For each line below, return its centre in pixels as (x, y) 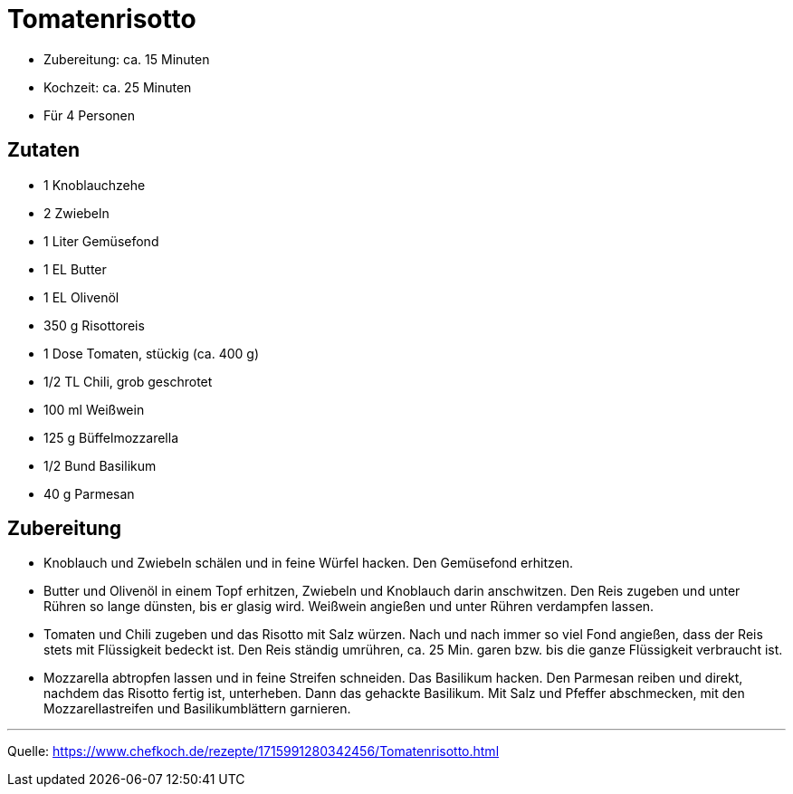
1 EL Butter (75, 269)
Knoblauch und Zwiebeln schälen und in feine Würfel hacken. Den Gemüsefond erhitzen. (308, 563)
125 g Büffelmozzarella (111, 437)
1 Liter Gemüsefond (101, 241)
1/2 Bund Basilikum (100, 465)
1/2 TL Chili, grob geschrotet (128, 381)
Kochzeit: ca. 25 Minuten (118, 87)
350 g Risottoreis (94, 325)
